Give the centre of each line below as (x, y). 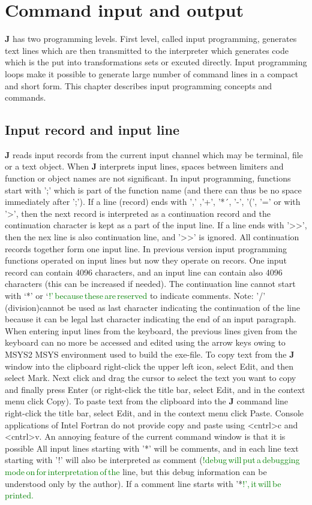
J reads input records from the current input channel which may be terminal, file (154, 154)
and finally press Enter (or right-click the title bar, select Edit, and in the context (155, 389)
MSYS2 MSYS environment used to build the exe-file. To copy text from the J (150, 354)
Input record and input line (92, 130)
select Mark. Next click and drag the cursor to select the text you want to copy (151, 378)
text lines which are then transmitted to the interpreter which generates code (147, 50)
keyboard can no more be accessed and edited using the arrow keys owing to (145, 342)
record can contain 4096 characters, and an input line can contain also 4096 (144, 272)
